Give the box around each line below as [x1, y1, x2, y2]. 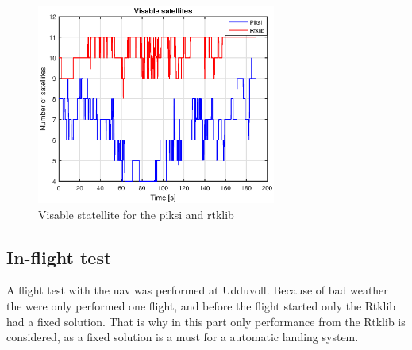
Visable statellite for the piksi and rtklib [38, 206, 234, 222]
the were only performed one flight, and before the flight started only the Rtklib [6, 298, 396, 314]
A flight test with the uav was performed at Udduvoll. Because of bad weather [6, 282, 388, 298]
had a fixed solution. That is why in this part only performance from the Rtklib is [6, 313, 406, 329]
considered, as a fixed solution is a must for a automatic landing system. [6, 329, 359, 345]
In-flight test [6, 244, 112, 269]
